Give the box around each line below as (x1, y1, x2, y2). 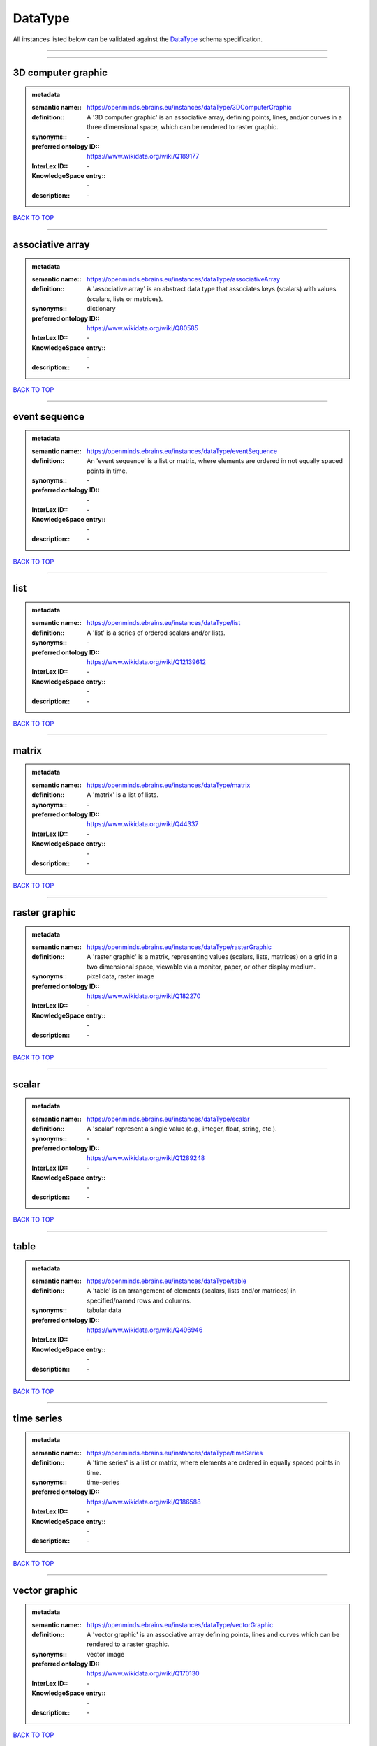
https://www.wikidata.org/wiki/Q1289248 (87, 1154, 205, 1162)
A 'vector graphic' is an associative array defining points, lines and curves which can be (87, 1630, 340, 1638)
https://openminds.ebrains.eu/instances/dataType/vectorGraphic (87, 1620, 274, 1629)
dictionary (87, 305, 116, 313)
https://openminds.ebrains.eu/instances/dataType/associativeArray (87, 275, 281, 284)
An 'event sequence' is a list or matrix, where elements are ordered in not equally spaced (87, 457, 343, 465)
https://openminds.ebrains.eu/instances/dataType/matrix (87, 781, 251, 789)
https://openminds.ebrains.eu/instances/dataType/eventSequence (87, 447, 278, 455)
